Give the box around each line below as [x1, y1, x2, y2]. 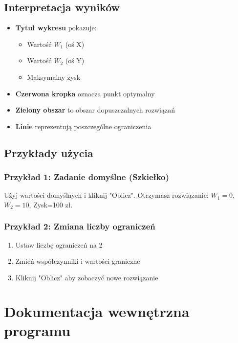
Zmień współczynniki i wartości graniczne [15, 256, 140, 266]
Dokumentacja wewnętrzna [4, 301, 190, 321]
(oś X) [65, 39, 85, 49]
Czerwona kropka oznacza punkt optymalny [15, 88, 155, 98]
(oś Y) [65, 55, 85, 66]
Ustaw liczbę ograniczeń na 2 [15, 239, 103, 250]
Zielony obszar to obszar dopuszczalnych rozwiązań [15, 105, 175, 115]
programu [4, 320, 71, 340]
